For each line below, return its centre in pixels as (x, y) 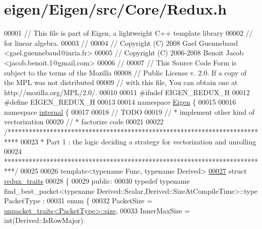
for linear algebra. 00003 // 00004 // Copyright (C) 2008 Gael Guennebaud (121, 43)
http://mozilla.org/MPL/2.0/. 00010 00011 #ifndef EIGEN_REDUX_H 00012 (127, 92)
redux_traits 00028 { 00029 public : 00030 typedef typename (97, 181)
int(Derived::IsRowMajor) (44, 220)
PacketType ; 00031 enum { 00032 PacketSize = (78, 201)
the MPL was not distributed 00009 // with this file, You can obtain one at (121, 82)
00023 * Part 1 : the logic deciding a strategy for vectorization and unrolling (138, 141)
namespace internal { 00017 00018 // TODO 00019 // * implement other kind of (129, 111)
